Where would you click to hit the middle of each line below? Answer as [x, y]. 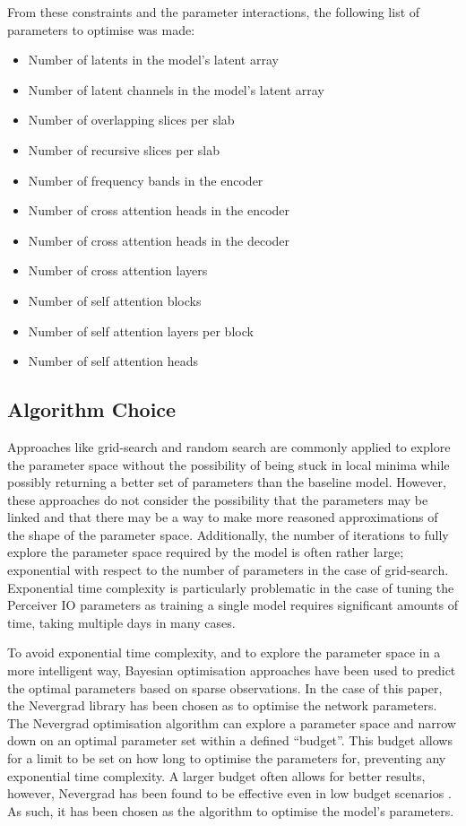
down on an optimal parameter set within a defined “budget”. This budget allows [230, 740]
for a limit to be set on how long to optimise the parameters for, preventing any [227, 758]
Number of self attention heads [113, 361]
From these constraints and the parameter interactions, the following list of [214, 12]
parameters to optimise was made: [101, 29]
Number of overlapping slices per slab [131, 120]
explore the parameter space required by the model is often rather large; [206, 552]
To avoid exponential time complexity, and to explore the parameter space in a [224, 652]
